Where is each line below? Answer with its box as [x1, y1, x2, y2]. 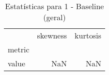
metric [8, 44, 30, 55]
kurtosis [75, 30, 101, 41]
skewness [37, 30, 67, 41]
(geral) [43, 12, 66, 23]
